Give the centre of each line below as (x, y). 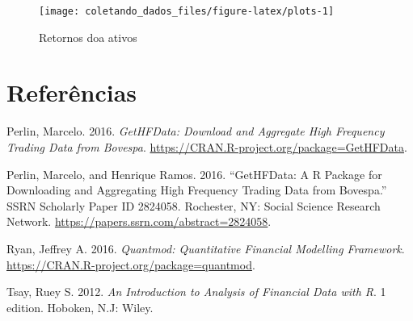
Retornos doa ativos (88, 37)
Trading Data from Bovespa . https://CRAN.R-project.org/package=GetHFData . (207, 146)
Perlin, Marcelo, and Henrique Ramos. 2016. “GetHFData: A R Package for (194, 174)
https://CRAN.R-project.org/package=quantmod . (131, 264)
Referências (72, 92)
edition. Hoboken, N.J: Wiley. (80, 307)
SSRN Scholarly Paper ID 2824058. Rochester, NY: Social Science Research (194, 205)
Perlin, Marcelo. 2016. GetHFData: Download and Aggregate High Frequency (196, 131)
